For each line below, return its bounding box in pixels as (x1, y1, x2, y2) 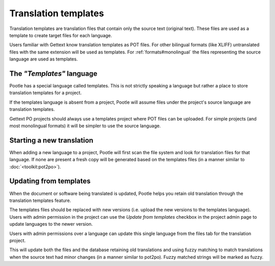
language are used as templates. (9, 56, 78, 62)
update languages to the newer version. (9, 221, 93, 227)
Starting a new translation (9, 136, 94, 144)
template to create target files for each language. (9, 32, 112, 38)
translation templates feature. (9, 197, 71, 203)
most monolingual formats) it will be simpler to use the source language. (9, 123, 161, 129)
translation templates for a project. (9, 90, 82, 96)
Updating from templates (9, 177, 91, 186)
